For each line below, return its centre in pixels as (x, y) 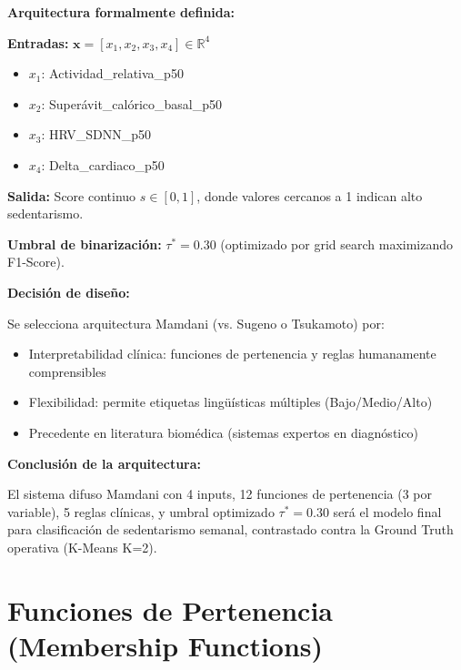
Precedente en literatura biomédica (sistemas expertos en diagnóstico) (223, 432)
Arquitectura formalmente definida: (121, 12)
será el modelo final (387, 511)
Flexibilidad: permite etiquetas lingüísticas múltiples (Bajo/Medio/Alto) (230, 402)
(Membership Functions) (165, 645)
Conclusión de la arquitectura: (105, 463)
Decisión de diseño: (69, 292)
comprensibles (67, 371)
